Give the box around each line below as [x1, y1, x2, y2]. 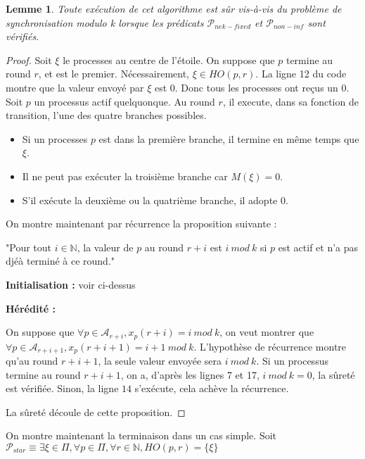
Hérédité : [6, 301, 56, 315]
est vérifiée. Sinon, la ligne [6, 381, 119, 396]
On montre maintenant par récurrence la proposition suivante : [6, 216, 277, 231]
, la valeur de [77, 239, 134, 254]
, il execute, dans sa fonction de [222, 94, 359, 108]
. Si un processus [256, 353, 328, 367]
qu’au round [6, 353, 58, 367]
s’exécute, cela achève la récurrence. [134, 381, 289, 396]
